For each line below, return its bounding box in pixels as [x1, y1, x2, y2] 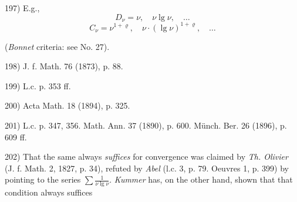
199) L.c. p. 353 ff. [5, 79, 71, 92]
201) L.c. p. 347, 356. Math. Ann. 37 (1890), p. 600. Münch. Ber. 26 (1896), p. [5, 119, 287, 131]
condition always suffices [5, 186, 93, 198]
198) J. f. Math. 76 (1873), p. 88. [5, 60, 123, 72]
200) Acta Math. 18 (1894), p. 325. [5, 99, 130, 112]
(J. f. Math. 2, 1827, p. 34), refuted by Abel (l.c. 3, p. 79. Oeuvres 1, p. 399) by [5, 161, 289, 174]
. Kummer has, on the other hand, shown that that [109, 173, 293, 186]
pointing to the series [5, 173, 81, 186]
